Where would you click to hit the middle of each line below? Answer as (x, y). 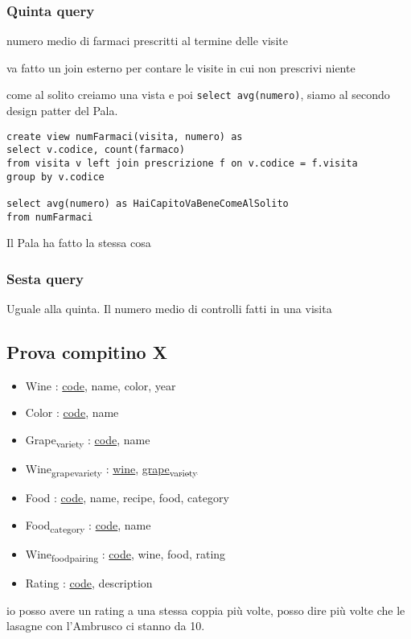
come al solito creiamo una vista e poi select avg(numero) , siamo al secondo (198, 95)
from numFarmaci (50, 217)
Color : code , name (72, 412)
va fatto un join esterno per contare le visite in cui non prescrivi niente (181, 67)
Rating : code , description (89, 583)
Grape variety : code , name (88, 441)
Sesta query (45, 278)
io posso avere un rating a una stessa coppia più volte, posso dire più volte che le (206, 610)
